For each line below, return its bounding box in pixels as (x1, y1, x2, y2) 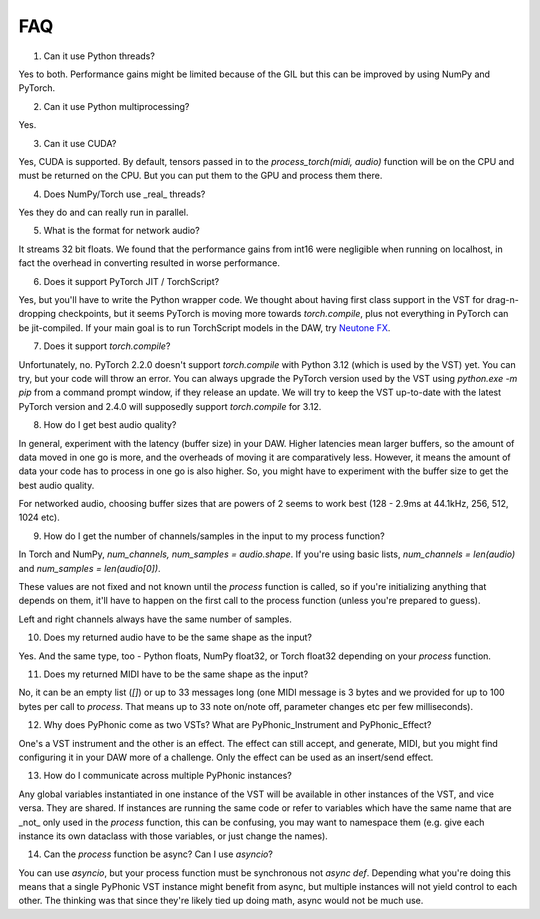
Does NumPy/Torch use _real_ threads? (43, 188, 206, 200)
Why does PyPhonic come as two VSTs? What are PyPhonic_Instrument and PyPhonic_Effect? (43, 719, 432, 731)
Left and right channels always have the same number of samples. (18, 613, 292, 625)
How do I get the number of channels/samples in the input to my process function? (43, 530, 385, 542)
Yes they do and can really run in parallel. (18, 206, 189, 219)
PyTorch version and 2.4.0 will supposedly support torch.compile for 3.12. (18, 400, 322, 412)
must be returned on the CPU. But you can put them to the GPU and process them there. (18, 170, 383, 182)
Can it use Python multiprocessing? (43, 100, 190, 112)
